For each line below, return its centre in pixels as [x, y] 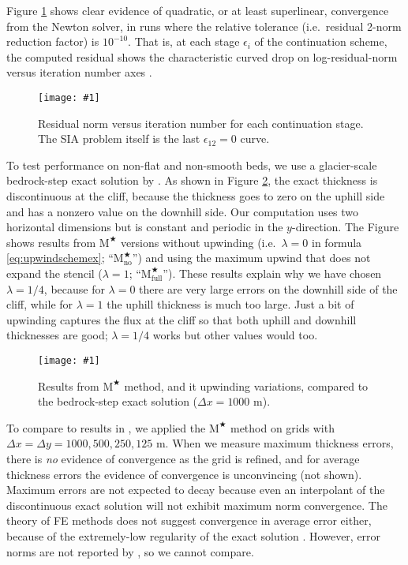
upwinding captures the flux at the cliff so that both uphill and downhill [182, 319]
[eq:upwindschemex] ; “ [60, 258]
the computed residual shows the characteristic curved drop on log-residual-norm [202, 56]
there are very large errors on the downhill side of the [268, 288]
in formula [337, 242]
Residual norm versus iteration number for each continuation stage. [201, 123]
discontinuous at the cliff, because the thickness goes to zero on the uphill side [196, 196]
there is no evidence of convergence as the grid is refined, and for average [183, 458]
